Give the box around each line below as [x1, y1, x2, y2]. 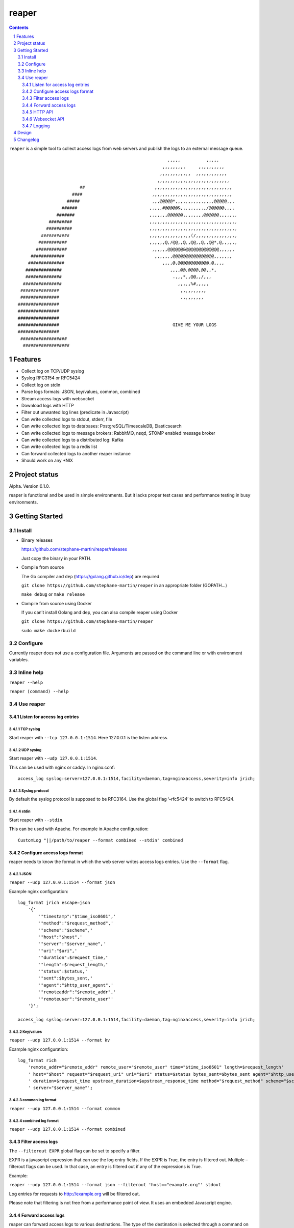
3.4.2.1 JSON [9, 871, 32, 876]
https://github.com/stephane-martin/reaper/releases [21, 546, 127, 552]
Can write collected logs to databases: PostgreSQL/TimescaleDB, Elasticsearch [21, 423, 182, 429]
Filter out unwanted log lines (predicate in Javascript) [21, 409, 129, 415]
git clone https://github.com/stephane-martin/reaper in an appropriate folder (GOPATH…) [21, 582, 227, 588]
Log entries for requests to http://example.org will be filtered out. [9, 1191, 140, 1197]
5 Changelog [13, 137, 40, 142]
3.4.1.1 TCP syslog [9, 727, 40, 732]
